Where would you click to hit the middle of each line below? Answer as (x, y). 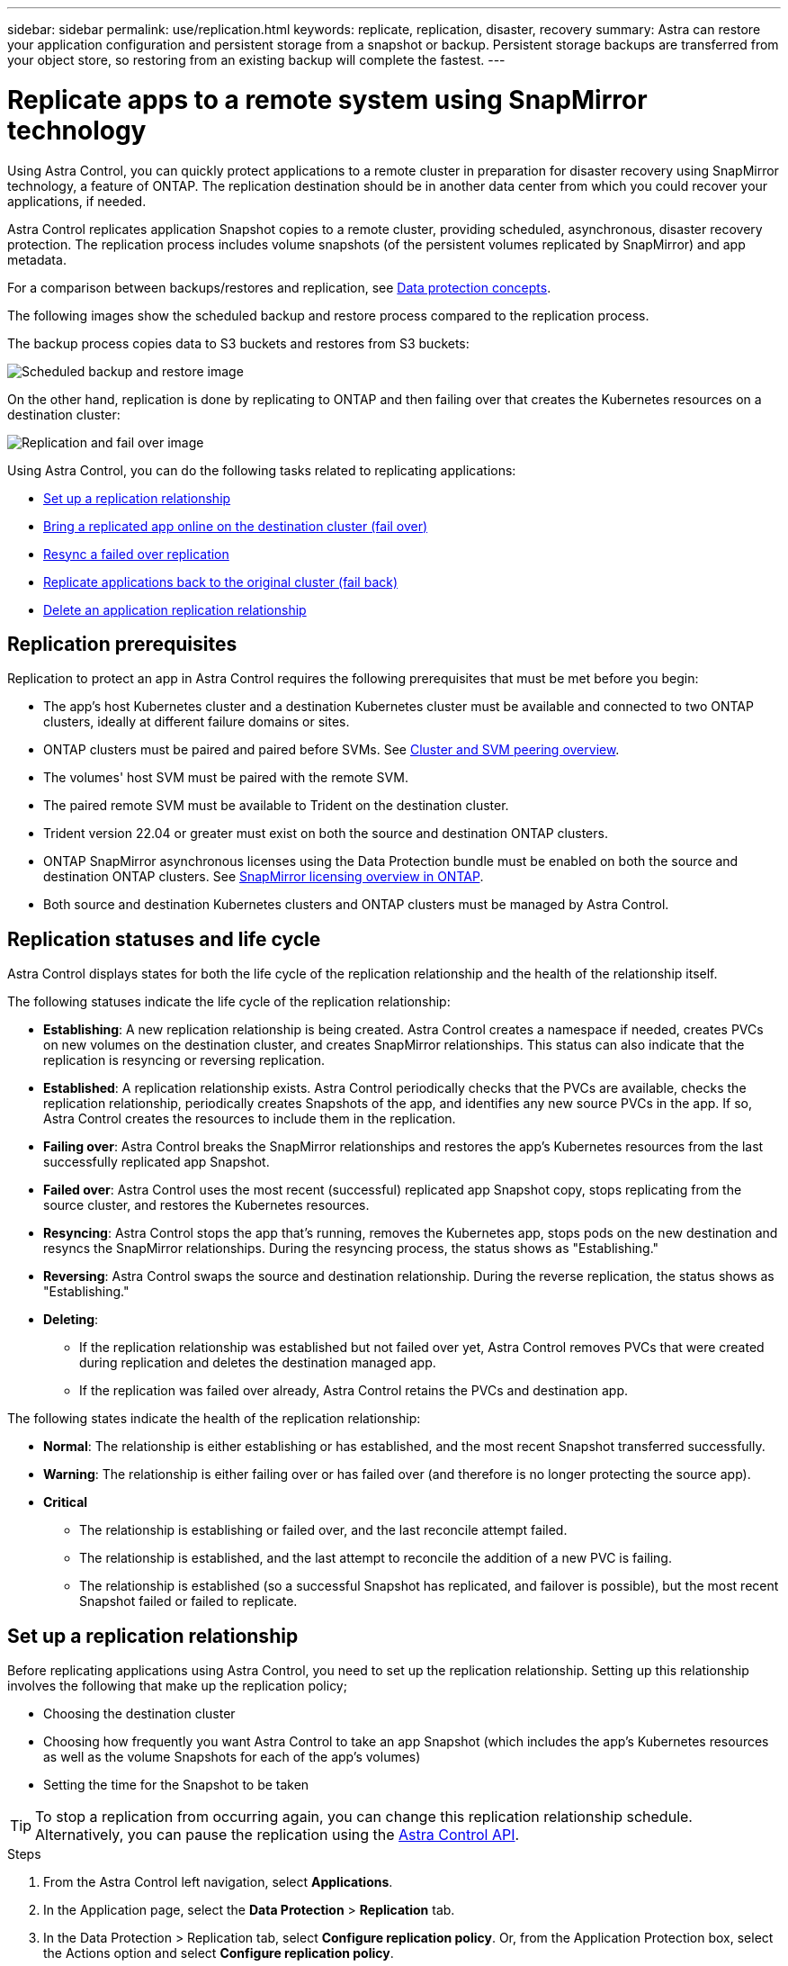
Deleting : (71, 1320)
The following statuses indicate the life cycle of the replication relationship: (229, 1002)
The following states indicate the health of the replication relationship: (214, 1419)
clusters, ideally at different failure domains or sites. (197, 722)
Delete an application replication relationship (175, 609)
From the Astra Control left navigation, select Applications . (218, 1882)
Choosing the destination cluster (139, 1714)
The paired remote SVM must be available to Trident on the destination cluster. (276, 806)
